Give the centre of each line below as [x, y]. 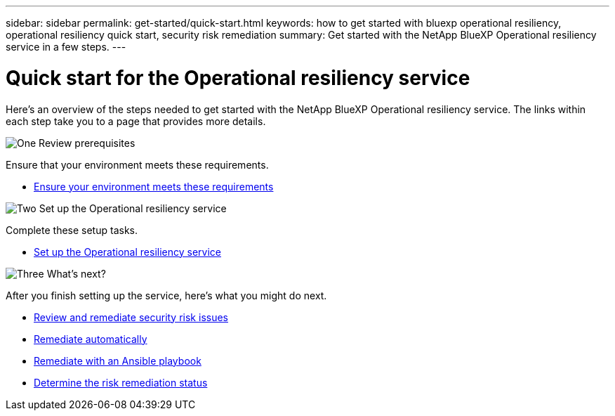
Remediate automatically [91, 339]
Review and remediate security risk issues [131, 317]
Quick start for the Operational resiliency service [238, 78]
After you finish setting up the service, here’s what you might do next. [166, 295]
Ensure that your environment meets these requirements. [137, 164]
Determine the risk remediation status [121, 382]
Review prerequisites [87, 143]
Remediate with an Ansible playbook [118, 360]
